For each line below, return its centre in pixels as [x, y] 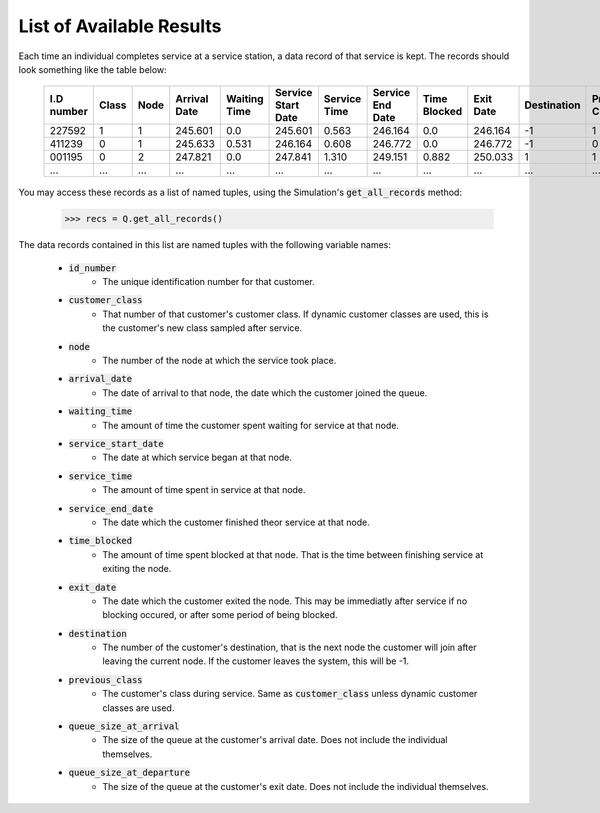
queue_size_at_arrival [124, 726]
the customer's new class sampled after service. [202, 328]
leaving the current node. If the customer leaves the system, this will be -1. [256, 661]
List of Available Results [120, 26]
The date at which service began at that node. [197, 457]
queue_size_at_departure [129, 773]
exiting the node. [137, 569]
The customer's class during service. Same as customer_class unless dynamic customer [290, 694]
